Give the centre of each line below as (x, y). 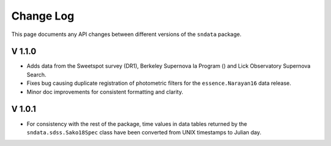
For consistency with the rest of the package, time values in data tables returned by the (137, 124)
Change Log (43, 16)
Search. (36, 75)
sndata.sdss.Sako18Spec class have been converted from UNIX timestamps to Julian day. (144, 132)
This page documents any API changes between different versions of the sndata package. (126, 34)
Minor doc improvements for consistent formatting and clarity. (105, 92)
